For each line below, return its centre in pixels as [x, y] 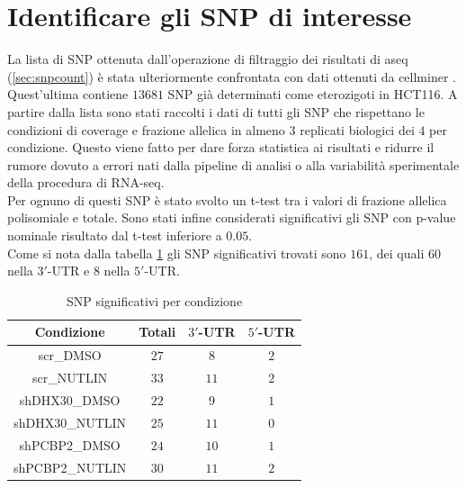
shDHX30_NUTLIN [70, 422]
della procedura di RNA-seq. [86, 182]
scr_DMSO [70, 355]
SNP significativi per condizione [154, 300]
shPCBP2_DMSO [70, 444]
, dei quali [397, 253]
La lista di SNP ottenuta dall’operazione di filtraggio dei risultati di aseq [208, 59]
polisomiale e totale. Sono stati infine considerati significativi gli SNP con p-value [232, 217]
